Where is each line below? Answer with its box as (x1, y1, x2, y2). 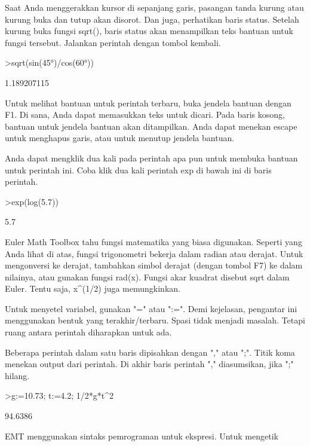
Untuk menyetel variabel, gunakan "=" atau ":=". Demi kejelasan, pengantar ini (5, 302, 297, 314)
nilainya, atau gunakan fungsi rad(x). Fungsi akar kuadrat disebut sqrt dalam (5, 270, 290, 283)
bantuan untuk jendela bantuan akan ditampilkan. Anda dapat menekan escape (5, 120, 297, 132)
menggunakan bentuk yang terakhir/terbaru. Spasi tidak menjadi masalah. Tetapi (5, 314, 305, 326)
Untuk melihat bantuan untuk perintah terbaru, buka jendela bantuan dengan (5, 96, 291, 109)
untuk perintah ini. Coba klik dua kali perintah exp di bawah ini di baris (5, 163, 272, 176)
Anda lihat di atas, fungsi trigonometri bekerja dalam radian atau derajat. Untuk (5, 247, 303, 259)
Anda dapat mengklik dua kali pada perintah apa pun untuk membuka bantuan (5, 151, 298, 164)
